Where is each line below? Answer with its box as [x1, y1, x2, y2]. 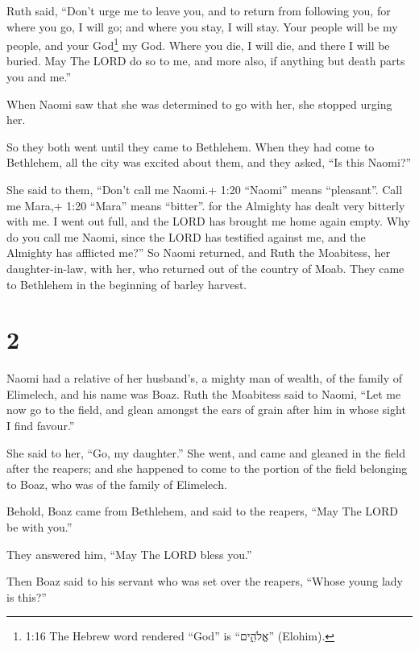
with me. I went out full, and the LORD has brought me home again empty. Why [6, 213, 410, 230]
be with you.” [6, 519, 73, 536]
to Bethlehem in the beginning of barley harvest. [6, 275, 247, 292]
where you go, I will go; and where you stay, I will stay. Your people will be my [6, 18, 398, 35]
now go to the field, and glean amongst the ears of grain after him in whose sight [6, 401, 406, 418]
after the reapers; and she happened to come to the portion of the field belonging [6, 460, 408, 477]
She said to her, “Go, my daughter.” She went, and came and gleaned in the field [6, 444, 405, 461]
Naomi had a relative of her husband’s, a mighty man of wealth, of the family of [6, 370, 403, 387]
